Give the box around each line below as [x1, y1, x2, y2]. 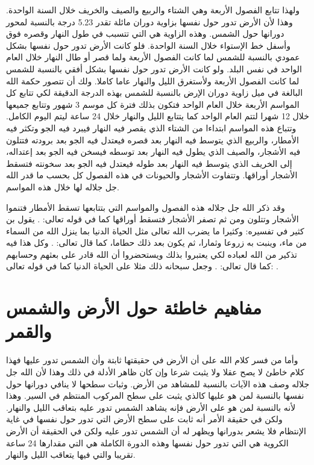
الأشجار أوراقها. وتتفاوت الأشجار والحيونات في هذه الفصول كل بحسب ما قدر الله [6, 169, 298, 181]
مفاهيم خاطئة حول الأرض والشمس [6, 295, 262, 320]
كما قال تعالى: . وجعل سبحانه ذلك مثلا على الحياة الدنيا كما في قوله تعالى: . [6, 260, 278, 272]
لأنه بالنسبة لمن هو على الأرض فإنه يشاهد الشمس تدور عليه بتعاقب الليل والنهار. [6, 401, 296, 413]
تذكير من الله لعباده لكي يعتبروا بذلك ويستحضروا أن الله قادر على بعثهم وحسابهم [6, 248, 297, 260]
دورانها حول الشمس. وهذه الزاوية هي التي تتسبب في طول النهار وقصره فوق [6, 27, 284, 40]
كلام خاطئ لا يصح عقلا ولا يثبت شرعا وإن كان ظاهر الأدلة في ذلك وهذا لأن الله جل [6, 365, 304, 378]
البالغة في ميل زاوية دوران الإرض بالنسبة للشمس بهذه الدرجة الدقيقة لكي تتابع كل [6, 86, 303, 99]
